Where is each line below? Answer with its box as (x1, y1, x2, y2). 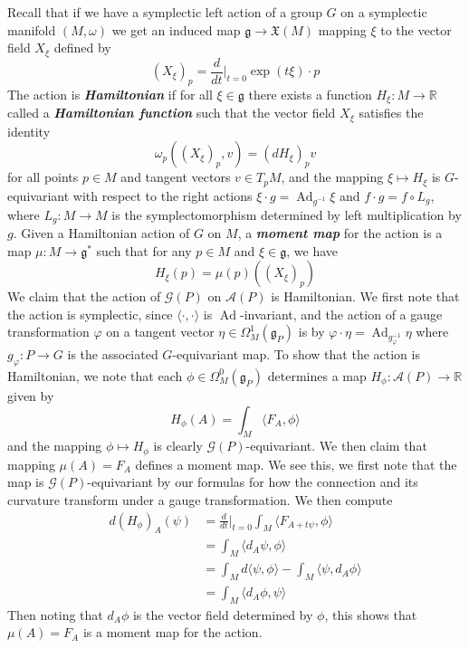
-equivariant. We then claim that (245, 436, 427, 455)
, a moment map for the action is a (237, 224, 443, 243)
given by (7, 386, 54, 405)
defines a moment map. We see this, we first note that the (135, 454, 457, 473)
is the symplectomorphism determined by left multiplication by (111, 205, 462, 224)
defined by (53, 38, 111, 57)
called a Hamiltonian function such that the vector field (7, 103, 336, 122)
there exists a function (248, 84, 372, 103)
